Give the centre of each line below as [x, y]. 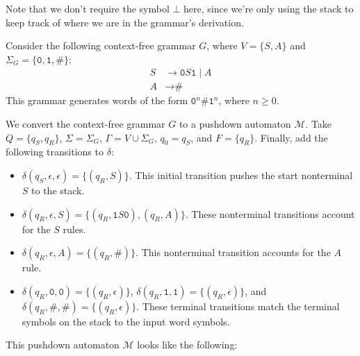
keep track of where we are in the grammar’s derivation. [125, 22]
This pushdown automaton [63, 345]
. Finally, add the [291, 137]
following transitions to [55, 152]
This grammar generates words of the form [97, 100]
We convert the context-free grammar [85, 124]
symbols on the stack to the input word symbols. [126, 321]
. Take [319, 124]
